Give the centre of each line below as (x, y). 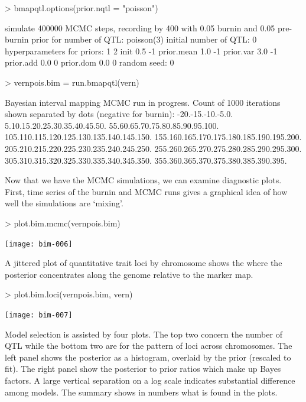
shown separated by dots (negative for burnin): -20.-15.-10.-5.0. (119, 114)
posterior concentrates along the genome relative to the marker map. (129, 274)
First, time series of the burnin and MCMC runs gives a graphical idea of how (146, 191)
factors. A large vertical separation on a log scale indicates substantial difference (150, 380)
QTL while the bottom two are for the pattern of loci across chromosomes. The (149, 346)
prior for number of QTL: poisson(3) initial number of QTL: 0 (144, 39)
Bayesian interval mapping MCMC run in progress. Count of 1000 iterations (143, 102)
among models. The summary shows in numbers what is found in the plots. (141, 392)
